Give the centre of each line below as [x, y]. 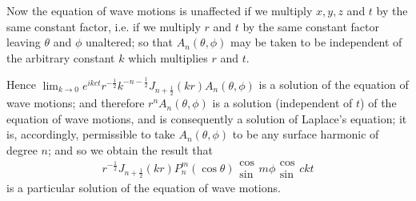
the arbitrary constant [61, 57]
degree [22, 149]
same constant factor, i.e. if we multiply [104, 26]
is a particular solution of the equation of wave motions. [144, 187]
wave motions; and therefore [76, 103]
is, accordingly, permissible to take [91, 134]
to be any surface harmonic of [306, 134]
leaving [24, 42]
